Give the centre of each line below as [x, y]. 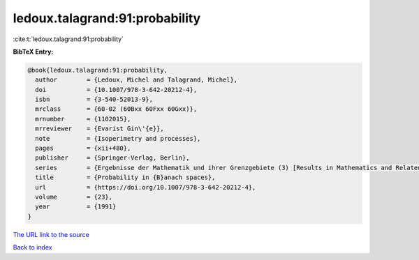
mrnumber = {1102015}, [83, 119]
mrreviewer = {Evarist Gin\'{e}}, [100, 129]
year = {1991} [76, 207]
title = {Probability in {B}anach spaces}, [125, 177]
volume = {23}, [74, 197]
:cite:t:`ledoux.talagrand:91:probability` [68, 39]
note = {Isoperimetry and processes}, [118, 138]
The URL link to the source [51, 234]
